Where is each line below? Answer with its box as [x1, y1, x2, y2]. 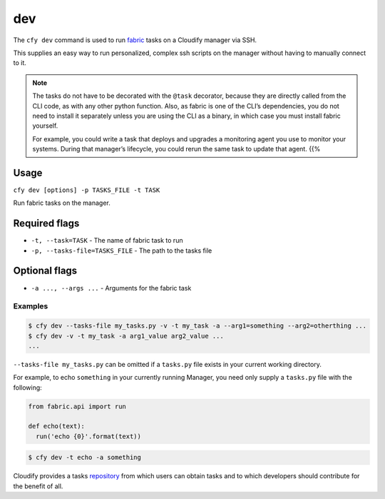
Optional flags [13, 265, 78, 277]
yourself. [32, 121, 58, 130]
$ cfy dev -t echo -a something [28, 453, 142, 462]
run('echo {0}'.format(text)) [36, 432, 142, 440]
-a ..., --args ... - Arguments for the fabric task [31, 283, 192, 292]
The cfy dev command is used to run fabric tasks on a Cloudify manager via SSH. [13, 36, 257, 44]
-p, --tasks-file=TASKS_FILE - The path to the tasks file [31, 246, 212, 255]
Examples [13, 301, 48, 311]
